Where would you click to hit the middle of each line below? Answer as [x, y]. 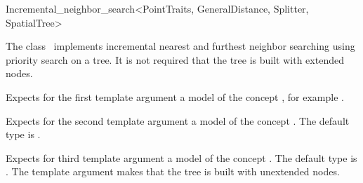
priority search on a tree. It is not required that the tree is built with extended [175, 59]
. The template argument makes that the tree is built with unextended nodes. [173, 171]
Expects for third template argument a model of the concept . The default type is [181, 157]
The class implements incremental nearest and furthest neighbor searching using [180, 46]
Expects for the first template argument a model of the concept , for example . [175, 96]
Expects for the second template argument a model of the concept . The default [178, 120]
